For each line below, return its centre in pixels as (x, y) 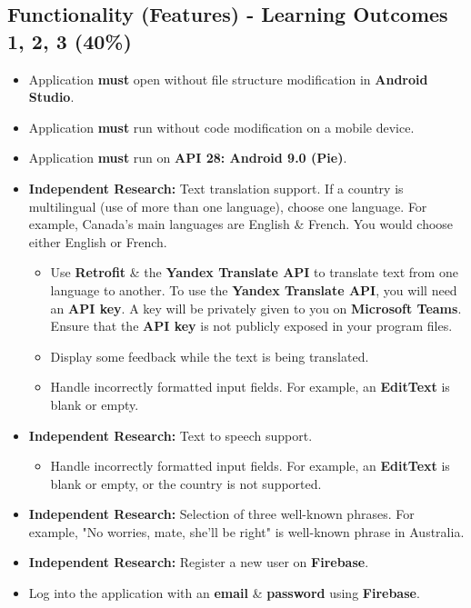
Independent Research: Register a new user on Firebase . (199, 562)
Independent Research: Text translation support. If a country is (216, 188)
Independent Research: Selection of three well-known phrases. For (221, 514)
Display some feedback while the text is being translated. (210, 356)
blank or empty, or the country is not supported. (186, 483)
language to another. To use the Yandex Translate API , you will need (254, 289)
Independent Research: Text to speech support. (170, 435)
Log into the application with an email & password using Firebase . (224, 593)
